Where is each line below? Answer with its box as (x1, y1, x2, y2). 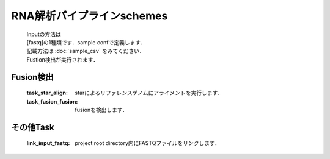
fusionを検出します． (75, 106, 128, 113)
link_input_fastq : (26, 140, 70, 147)
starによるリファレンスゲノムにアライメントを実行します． (75, 89, 223, 97)
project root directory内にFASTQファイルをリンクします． (75, 140, 221, 147)
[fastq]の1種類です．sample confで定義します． (26, 38, 146, 46)
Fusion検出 (11, 72, 54, 82)
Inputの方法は (26, 30, 61, 38)
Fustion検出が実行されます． (26, 55, 99, 63)
